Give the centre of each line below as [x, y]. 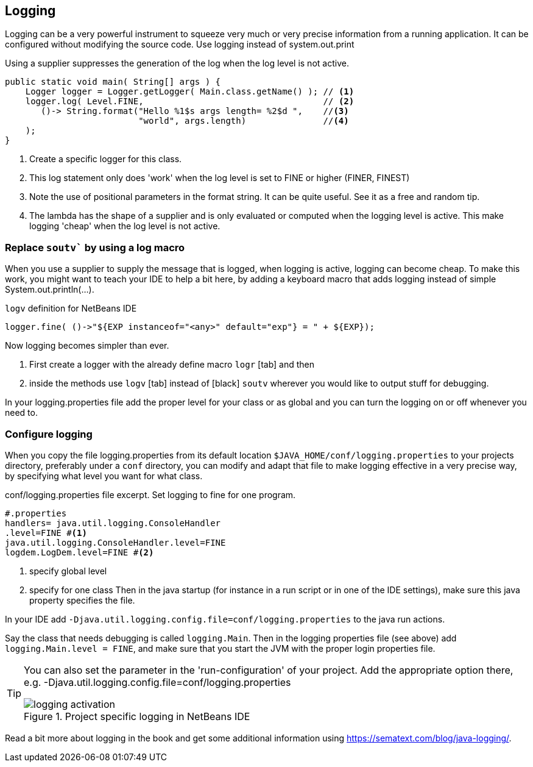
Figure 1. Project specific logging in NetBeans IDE [137, 716]
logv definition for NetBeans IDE [71, 309]
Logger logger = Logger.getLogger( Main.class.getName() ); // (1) [190, 92]
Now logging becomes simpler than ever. [87, 346]
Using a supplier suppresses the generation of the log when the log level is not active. [177, 63]
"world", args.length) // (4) [244, 121]
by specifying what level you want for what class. [104, 476]
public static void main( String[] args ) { [113, 82]
